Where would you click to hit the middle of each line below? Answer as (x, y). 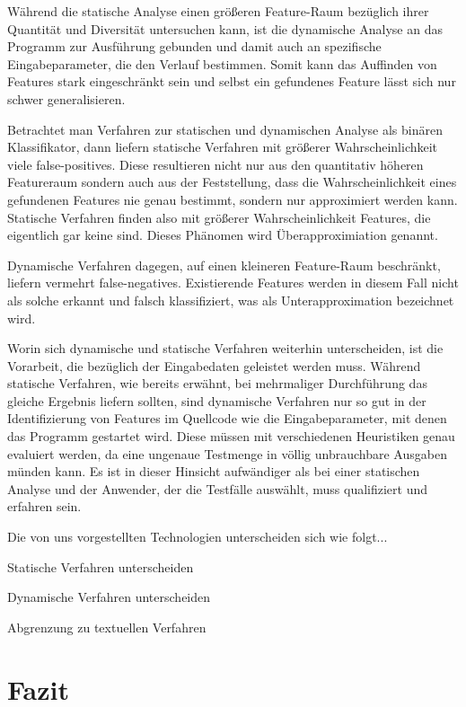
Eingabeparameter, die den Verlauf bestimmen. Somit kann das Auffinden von (222, 63)
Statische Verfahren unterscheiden (101, 566)
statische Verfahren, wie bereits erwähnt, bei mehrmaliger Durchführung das (217, 383)
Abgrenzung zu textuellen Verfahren (107, 627)
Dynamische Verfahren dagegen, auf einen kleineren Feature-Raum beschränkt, (224, 265)
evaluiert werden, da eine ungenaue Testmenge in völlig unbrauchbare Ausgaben (227, 453)
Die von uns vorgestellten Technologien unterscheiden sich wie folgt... (198, 537)
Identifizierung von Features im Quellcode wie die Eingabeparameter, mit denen (227, 418)
